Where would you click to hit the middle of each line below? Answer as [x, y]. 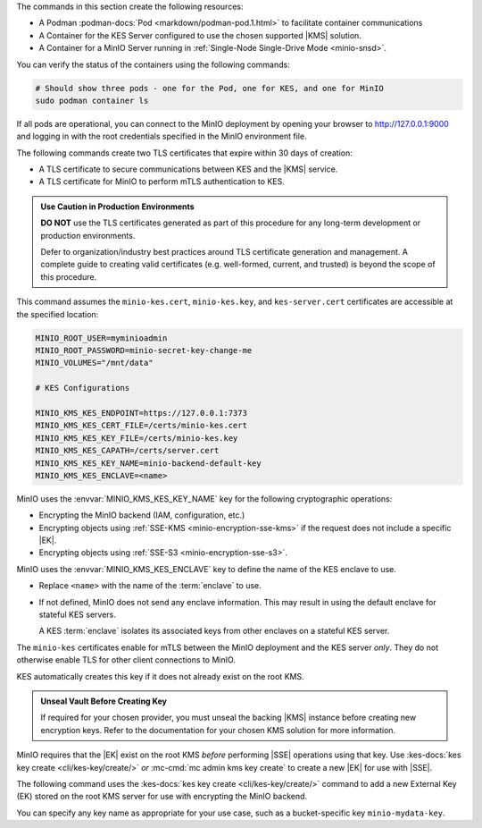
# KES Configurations [83, 388]
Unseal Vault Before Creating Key [104, 701]
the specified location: [58, 314]
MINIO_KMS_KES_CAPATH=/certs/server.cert [127, 451]
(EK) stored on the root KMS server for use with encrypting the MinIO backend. [162, 797]
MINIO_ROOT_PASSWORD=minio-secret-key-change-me [144, 350]
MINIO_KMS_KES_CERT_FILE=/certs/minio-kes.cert [141, 426]
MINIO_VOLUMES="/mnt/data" [94, 363]
